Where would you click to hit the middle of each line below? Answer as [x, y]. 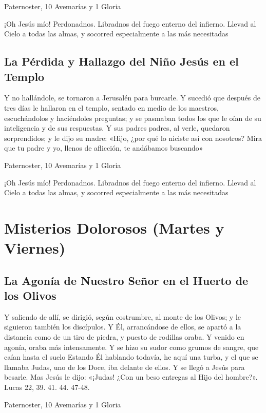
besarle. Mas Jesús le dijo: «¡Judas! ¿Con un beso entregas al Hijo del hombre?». [131, 377]
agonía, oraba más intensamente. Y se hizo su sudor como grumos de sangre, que [131, 347]
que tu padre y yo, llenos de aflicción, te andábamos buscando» [104, 148]
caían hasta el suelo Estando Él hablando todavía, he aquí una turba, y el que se [131, 357]
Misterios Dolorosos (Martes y [114, 227]
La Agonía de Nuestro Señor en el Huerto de [126, 280]
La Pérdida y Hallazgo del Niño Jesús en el [121, 61]
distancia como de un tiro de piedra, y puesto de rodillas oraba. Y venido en [124, 337]
